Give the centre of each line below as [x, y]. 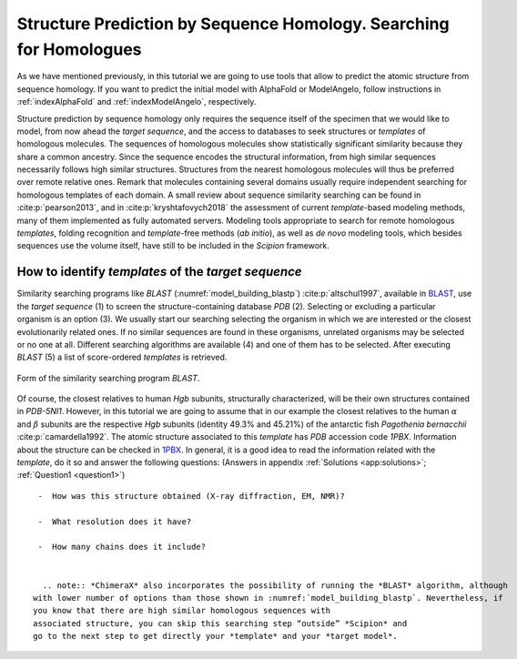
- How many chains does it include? [122, 547]
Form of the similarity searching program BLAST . [108, 378]
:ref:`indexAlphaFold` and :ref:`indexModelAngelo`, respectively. [137, 102]
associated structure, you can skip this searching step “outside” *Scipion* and [220, 623]
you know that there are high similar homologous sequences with [182, 611]
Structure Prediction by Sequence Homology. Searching [233, 24]
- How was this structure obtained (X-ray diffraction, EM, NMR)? [191, 496]
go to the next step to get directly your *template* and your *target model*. [215, 636]
